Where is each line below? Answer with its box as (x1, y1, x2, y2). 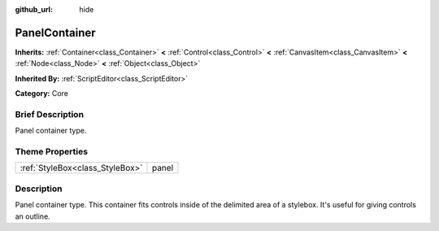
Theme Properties (15, 146, 89, 157)
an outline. (15, 211, 50, 221)
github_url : (15, 5, 53, 14)
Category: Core (15, 89, 69, 98)
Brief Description (15, 108, 85, 120)
